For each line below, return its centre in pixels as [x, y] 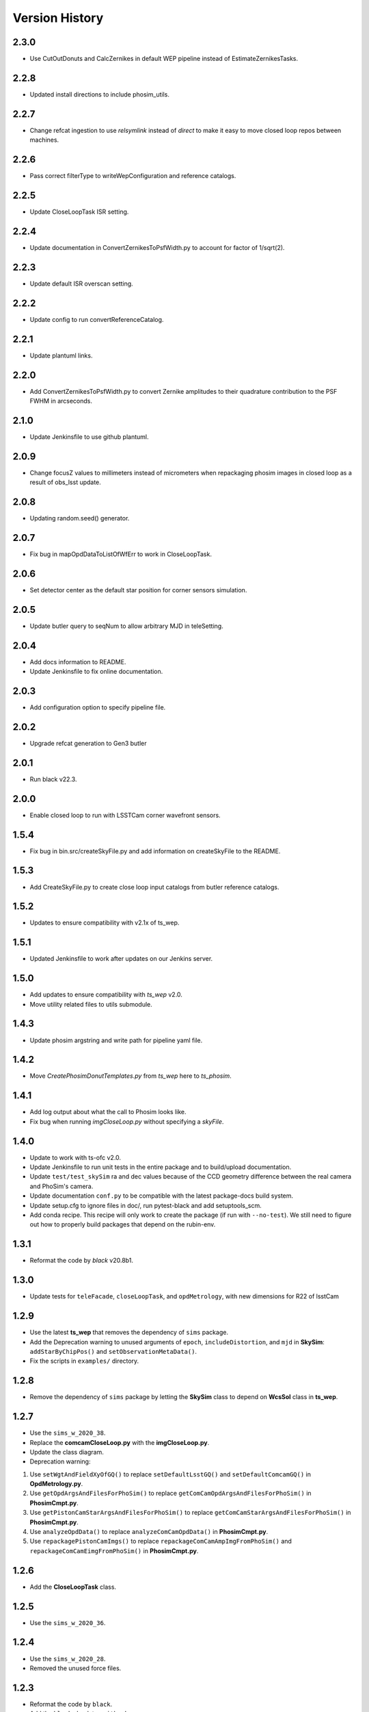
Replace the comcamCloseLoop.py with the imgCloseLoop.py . [120, 1442]
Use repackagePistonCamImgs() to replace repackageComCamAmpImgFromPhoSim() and [161, 1541]
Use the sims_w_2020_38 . [68, 1433]
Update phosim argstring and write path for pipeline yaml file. [116, 1040]
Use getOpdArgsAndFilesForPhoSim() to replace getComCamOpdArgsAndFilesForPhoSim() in [170, 1494]
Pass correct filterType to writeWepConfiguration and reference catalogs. [133, 176]
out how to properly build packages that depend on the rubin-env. [123, 1224]
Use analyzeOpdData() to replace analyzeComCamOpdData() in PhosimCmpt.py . [149, 1532]
